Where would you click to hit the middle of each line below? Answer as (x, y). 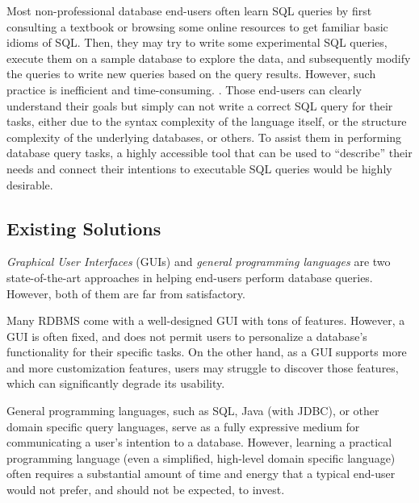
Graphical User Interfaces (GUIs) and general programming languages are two (199, 262)
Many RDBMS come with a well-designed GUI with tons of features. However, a (206, 320)
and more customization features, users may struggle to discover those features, (203, 367)
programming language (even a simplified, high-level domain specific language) (201, 457)
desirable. (30, 184)
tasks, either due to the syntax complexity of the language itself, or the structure (207, 121)
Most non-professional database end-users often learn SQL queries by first (189, 10)
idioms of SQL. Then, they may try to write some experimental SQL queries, (197, 42)
